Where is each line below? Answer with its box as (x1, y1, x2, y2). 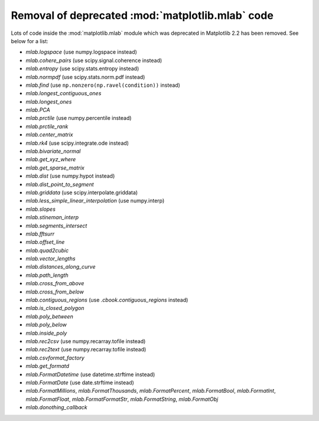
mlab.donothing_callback (25, 404, 88, 411)
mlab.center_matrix (25, 131, 73, 138)
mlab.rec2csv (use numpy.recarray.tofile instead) (25, 338, 146, 345)
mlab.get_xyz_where (25, 156, 76, 163)
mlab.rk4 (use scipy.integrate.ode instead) (25, 139, 129, 146)
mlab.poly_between (25, 313, 73, 320)
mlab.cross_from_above (25, 280, 84, 287)
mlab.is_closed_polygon (25, 305, 84, 312)
